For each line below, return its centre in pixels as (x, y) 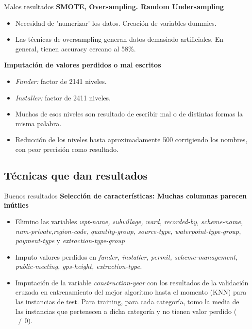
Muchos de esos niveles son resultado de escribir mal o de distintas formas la (129, 114)
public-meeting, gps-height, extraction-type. (79, 266)
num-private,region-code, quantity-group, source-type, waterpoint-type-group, (128, 231)
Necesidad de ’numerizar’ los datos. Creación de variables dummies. (116, 23)
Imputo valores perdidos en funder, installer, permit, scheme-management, (126, 256)
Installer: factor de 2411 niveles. (63, 97)
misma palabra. (38, 123)
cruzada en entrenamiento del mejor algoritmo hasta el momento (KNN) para (131, 292)
